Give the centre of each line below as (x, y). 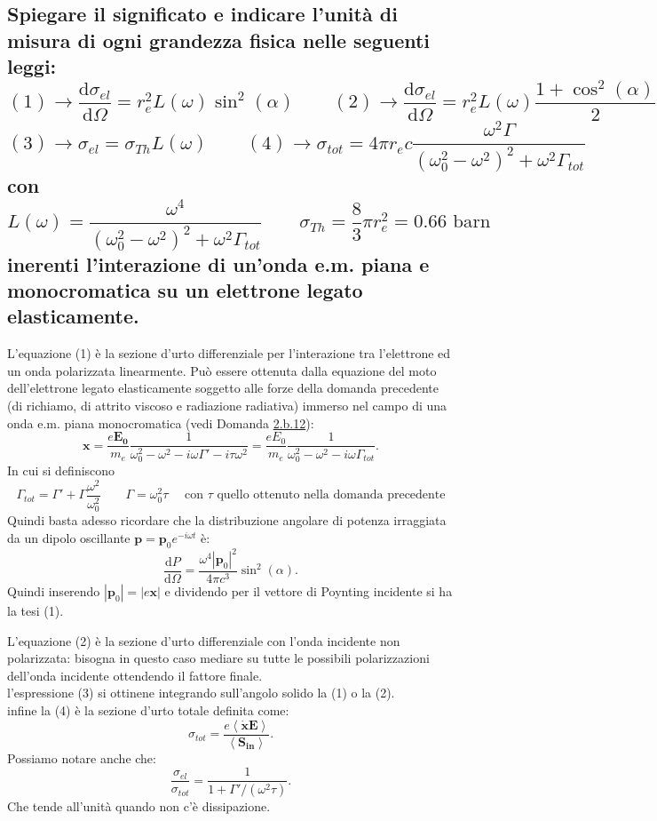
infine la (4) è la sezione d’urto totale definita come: (148, 710)
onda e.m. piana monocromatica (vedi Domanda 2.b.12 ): (161, 422)
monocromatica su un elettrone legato (185, 290)
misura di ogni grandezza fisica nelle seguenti (219, 40)
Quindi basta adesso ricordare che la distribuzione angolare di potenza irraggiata (227, 520)
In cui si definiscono (61, 470)
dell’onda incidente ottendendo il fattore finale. (135, 675)
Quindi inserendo (54, 591)
